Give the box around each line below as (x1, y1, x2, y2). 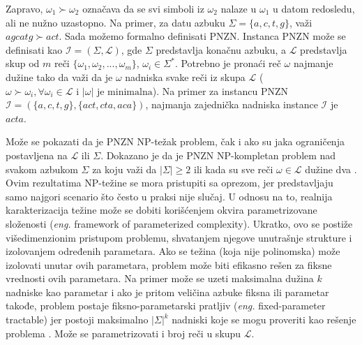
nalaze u (220, 1, 257, 15)
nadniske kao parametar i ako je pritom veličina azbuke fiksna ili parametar (6, 284, 329, 299)
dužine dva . (305, 161, 357, 176)
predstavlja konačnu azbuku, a (156, 42, 287, 57)
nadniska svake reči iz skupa (125, 69, 246, 84)
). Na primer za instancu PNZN (152, 83, 289, 98)
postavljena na (6, 147, 68, 162)
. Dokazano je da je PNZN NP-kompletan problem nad (100, 147, 336, 162)
